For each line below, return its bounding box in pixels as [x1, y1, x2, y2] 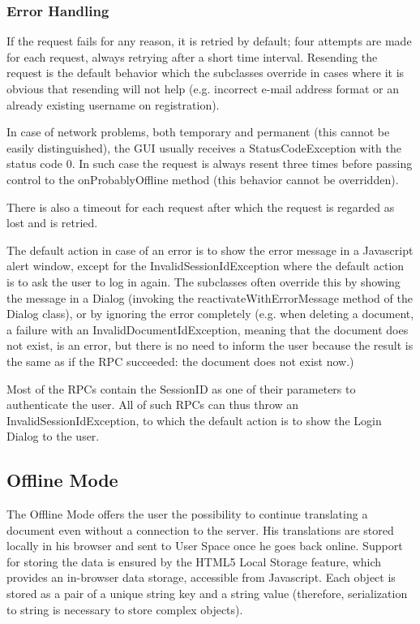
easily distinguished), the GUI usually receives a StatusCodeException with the [6, 139, 401, 156]
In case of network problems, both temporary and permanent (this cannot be [6, 123, 390, 140]
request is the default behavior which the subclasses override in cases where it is [6, 64, 405, 81]
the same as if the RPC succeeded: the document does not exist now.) [6, 352, 354, 369]
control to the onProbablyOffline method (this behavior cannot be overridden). [6, 170, 399, 187]
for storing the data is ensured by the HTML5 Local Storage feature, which [6, 553, 382, 570]
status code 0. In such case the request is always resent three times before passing [6, 155, 413, 172]
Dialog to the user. [6, 428, 100, 445]
